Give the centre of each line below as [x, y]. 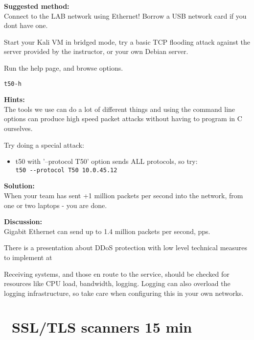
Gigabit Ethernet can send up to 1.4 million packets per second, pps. [107, 231]
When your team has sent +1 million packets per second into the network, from [124, 196]
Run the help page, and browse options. [64, 67]
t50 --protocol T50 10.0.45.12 [66, 170]
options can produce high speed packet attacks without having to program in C [123, 118]
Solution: [19, 186]
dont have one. [26, 25]
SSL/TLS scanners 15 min [102, 327]
